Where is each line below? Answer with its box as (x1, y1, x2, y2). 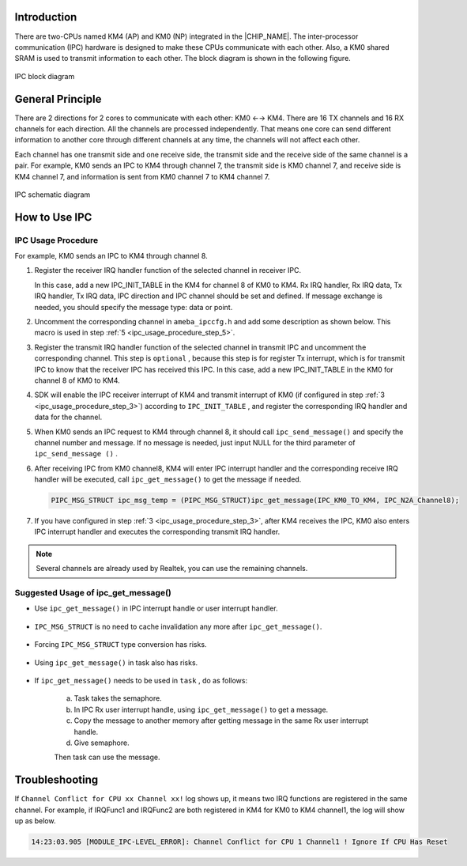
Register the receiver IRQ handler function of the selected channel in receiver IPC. (34, 266, 302, 275)
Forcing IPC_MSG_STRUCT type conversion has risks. (34, 640, 207, 649)
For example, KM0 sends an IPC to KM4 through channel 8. (14, 251, 209, 261)
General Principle (14, 92, 102, 106)
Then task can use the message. (54, 752, 160, 762)
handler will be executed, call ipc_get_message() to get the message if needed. (34, 475, 302, 484)
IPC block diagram (14, 71, 75, 81)
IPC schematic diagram (14, 190, 91, 199)
